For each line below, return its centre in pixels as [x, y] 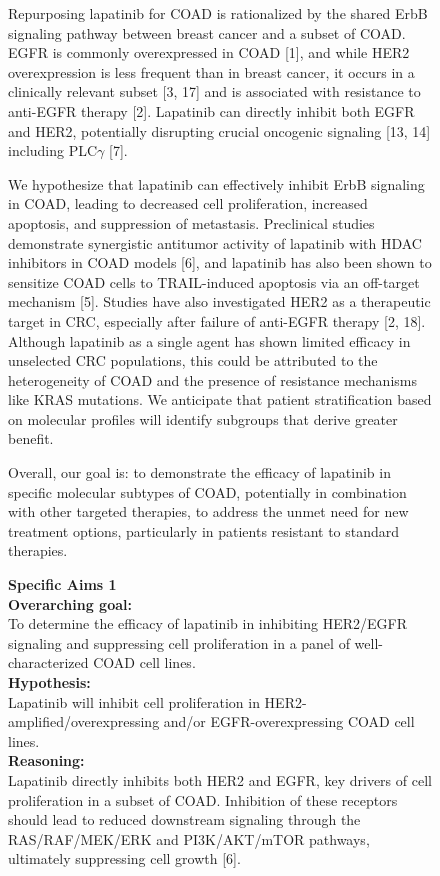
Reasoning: [46, 760]
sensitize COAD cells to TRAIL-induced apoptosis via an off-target [214, 281]
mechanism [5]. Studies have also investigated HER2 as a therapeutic [219, 301]
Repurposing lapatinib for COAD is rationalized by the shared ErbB [218, 13]
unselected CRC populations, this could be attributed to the [193, 360]
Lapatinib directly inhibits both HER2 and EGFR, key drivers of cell [220, 779]
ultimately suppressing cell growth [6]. [124, 858]
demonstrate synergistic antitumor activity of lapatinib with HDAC [215, 242]
